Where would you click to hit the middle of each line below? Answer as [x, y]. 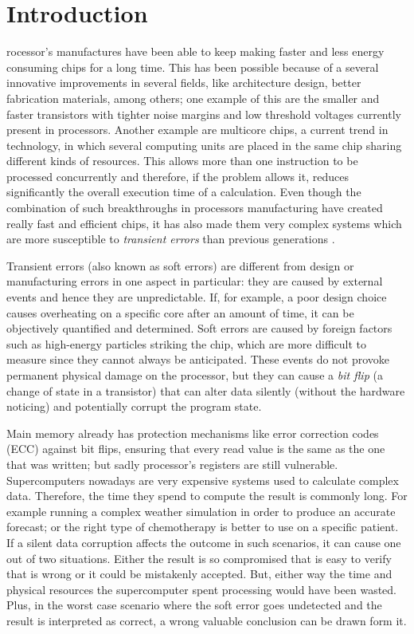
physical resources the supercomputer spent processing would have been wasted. [201, 589]
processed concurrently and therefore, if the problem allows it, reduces [178, 176]
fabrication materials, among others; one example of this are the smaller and [193, 98]
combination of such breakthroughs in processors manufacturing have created [195, 208]
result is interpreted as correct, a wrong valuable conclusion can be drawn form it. [207, 620]
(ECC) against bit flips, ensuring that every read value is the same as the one [196, 449]
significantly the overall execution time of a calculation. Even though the [184, 192]
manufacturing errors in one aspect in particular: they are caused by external [195, 281]
